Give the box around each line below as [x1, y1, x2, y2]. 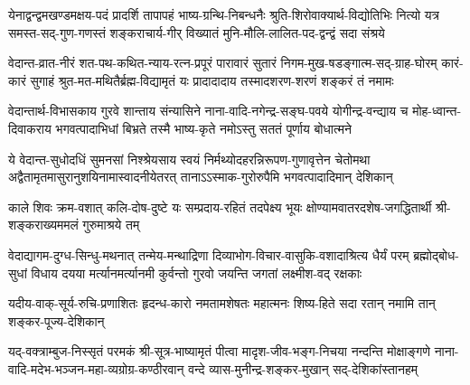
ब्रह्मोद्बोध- [413, 245, 459, 264]
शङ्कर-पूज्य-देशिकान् [8, 311, 105, 330]
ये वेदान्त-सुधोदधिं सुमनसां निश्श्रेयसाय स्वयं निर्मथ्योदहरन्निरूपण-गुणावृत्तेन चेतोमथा [8, 149, 371, 168]
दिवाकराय [8, 118, 52, 137]
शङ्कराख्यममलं [8, 215, 79, 234]
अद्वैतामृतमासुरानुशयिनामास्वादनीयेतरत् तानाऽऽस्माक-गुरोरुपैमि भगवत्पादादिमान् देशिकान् [8, 167, 393, 186]
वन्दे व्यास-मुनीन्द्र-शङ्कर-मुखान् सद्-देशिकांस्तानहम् [188, 359, 418, 378]
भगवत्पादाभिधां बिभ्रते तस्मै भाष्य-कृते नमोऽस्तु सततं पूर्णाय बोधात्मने [55, 118, 352, 137]
